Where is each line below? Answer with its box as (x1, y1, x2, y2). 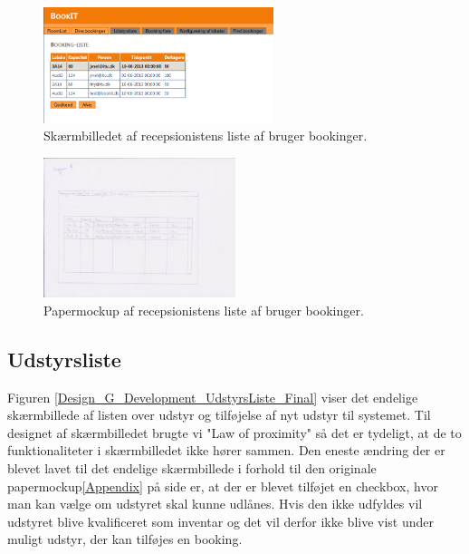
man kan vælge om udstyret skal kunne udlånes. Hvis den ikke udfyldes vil (7, 494, 423, 513)
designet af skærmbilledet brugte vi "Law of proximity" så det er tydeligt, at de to (7, 423, 462, 442)
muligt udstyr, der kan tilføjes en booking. (7, 530, 243, 549)
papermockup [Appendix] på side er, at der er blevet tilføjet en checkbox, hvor (7, 476, 438, 495)
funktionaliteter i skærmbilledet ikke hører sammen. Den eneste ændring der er (7, 441, 445, 460)
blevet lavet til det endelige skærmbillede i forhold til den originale (7, 458, 377, 477)
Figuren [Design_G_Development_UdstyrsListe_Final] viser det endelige (7, 387, 418, 406)
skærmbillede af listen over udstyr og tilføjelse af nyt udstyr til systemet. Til (7, 405, 431, 424)
